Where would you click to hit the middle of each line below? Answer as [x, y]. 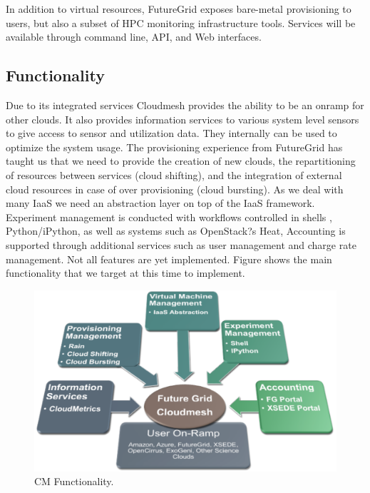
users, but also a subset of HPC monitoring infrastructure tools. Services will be [181, 22]
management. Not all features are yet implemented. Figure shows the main [169, 259]
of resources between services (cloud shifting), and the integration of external [174, 174]
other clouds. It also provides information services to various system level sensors [183, 119]
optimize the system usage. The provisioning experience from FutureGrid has [174, 147]
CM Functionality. [74, 481]
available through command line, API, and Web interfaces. [134, 37]
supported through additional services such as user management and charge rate [181, 244]
